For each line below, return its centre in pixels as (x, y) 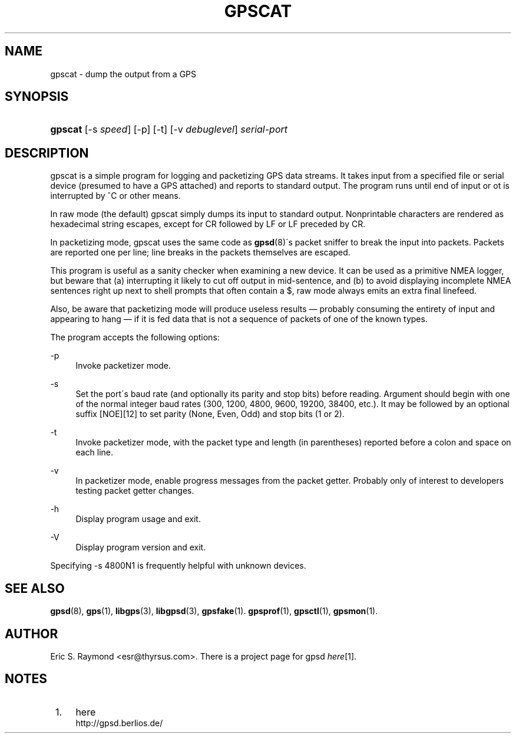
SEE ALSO (35, 588)
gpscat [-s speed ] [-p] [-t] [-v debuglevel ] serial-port (169, 129)
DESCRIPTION (47, 153)
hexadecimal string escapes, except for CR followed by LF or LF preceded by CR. (208, 224)
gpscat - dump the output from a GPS (123, 74)
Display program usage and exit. (138, 519)
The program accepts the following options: (135, 337)
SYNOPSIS (37, 97)
